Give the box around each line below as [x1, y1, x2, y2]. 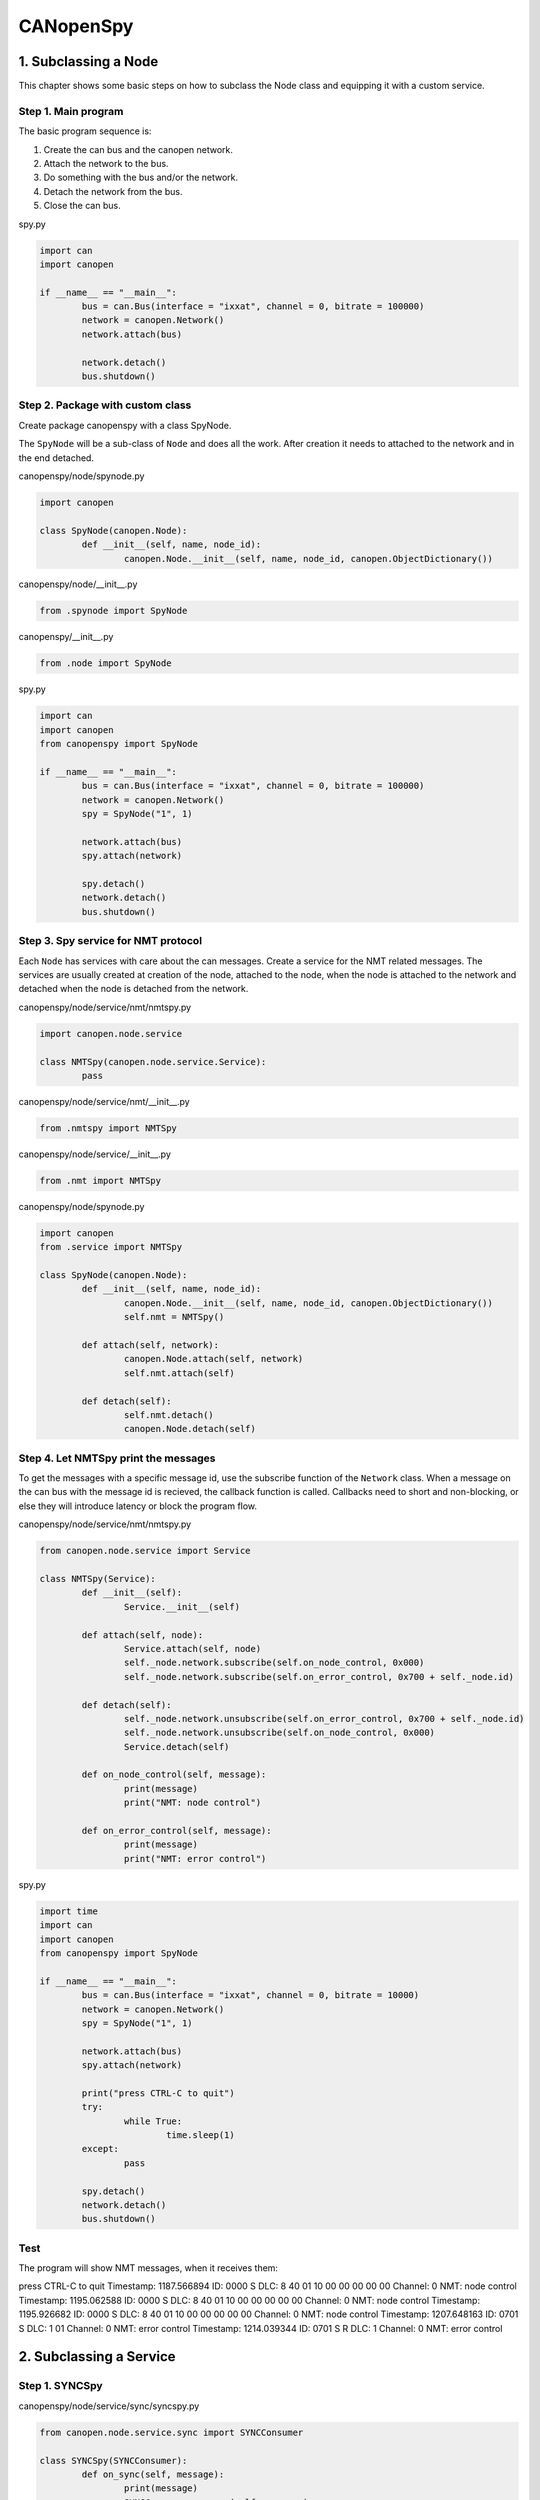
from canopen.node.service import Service [39, 1545, 251, 1557]
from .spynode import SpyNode [39, 605, 188, 617]
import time [39, 1905, 99, 1917]
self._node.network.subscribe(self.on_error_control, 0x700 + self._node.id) [123, 1671, 515, 1682]
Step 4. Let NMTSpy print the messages [18, 1451, 216, 1465]
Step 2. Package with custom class [18, 398, 192, 412]
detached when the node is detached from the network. [18, 983, 249, 995]
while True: [123, 2115, 183, 2127]
